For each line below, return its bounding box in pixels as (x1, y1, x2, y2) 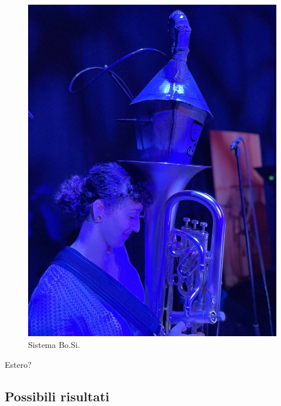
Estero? (5, 358, 32, 370)
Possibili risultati (5, 387, 109, 405)
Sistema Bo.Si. (28, 338, 80, 350)
